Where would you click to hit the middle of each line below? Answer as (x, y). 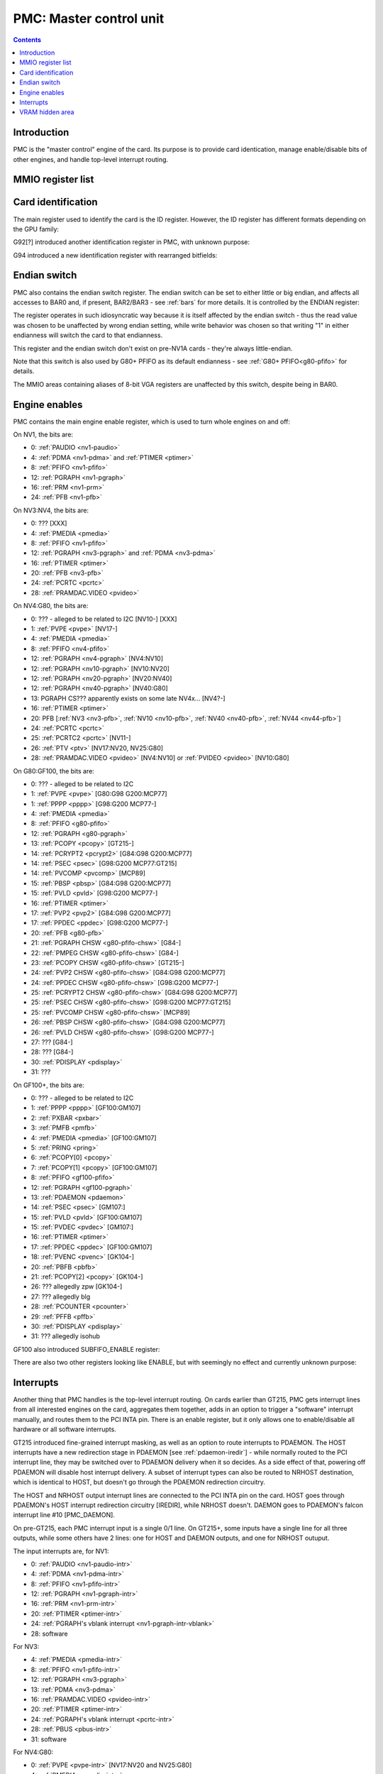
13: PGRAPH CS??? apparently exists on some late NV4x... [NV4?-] (128, 698)
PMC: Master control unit (89, 18)
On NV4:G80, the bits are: (51, 606)
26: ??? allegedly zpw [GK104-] (77, 1287)
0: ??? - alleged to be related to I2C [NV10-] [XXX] (104, 619)
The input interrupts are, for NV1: (61, 1551)
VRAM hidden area (47, 112)
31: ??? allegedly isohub (66, 1336)
